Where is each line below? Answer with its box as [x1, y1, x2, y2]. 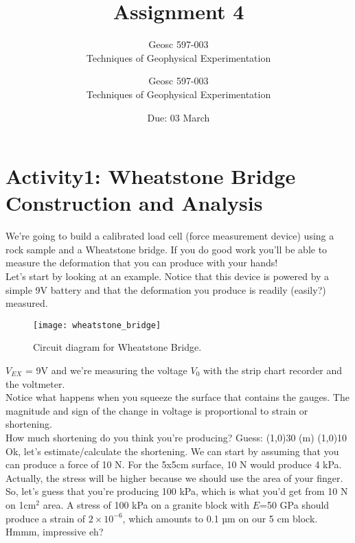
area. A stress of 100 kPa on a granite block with [43, 497, 250, 511]
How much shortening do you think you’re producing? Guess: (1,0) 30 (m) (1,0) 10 [5, 430, 347, 444]
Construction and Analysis [5, 189, 263, 217]
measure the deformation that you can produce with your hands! [5, 255, 278, 270]
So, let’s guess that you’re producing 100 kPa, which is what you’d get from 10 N [5, 484, 348, 498]
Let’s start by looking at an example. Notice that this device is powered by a [5, 269, 330, 283]
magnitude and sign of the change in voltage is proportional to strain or [5, 403, 308, 417]
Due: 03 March [147, 110, 210, 124]
